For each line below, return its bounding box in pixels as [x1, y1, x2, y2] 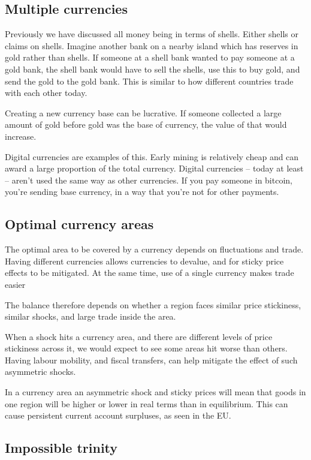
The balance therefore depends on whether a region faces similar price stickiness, [5, 298, 301, 311]
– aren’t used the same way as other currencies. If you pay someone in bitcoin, [5, 173, 292, 186]
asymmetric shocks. [5, 365, 76, 378]
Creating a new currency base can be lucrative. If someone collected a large [5, 106, 282, 119]
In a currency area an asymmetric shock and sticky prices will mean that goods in [5, 386, 306, 398]
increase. [5, 130, 37, 142]
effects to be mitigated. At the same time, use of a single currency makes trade [5, 266, 294, 279]
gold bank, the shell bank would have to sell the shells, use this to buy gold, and [5, 62, 300, 75]
